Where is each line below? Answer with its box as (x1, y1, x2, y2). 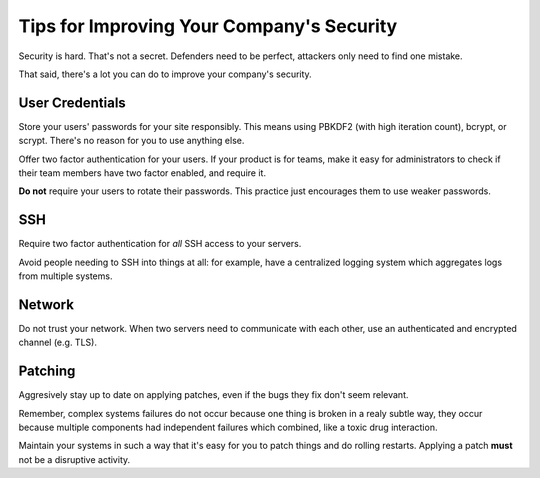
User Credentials (18, 94, 127, 111)
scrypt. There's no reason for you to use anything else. (18, 135, 245, 147)
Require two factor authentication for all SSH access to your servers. (18, 238, 302, 250)
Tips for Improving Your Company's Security (18, 15, 398, 37)
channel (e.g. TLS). (18, 336, 97, 349)
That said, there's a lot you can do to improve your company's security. (18, 68, 312, 80)
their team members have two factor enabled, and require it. (18, 167, 267, 179)
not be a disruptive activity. (18, 453, 131, 465)
